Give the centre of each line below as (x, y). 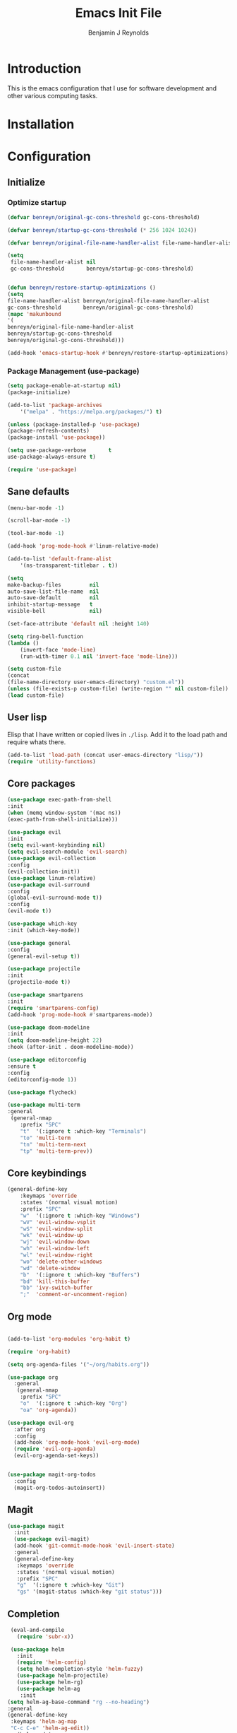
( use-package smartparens (45, 995)
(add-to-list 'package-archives (55, 405)
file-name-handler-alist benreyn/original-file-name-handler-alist (109, 301)
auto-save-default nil (53, 598)
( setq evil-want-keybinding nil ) (56, 845)
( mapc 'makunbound (34, 314)
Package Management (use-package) (73, 371)
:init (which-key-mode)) (44, 930)
